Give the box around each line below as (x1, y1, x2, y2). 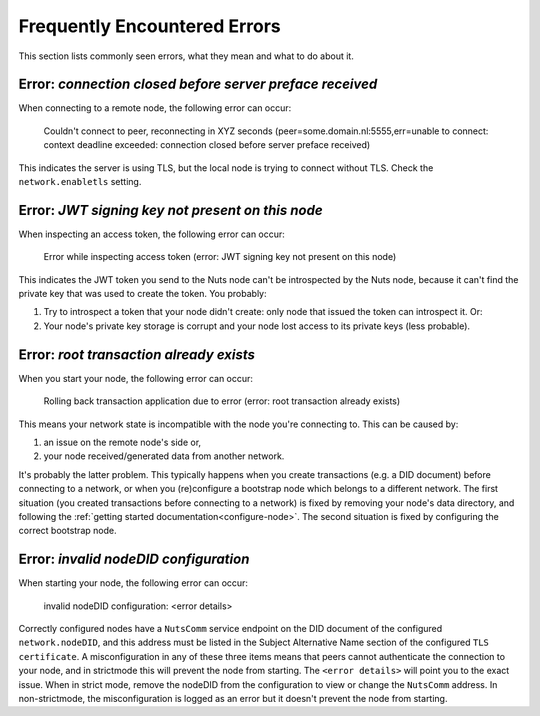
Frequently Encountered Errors (18, 15, 282, 37)
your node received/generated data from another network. (43, 450, 285, 462)
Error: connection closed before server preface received (18, 76, 378, 93)
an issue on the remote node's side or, (43, 436, 202, 448)
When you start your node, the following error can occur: (18, 372, 254, 384)
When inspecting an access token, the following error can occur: (18, 228, 285, 240)
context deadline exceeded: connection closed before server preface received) (43, 139, 371, 151)
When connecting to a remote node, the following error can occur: (18, 102, 292, 114)
